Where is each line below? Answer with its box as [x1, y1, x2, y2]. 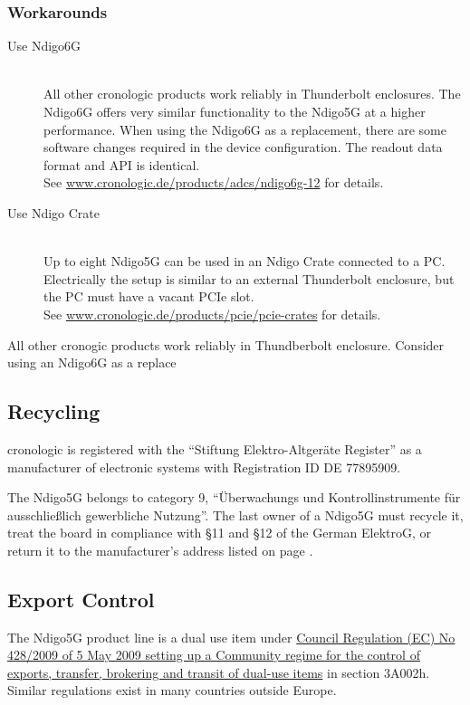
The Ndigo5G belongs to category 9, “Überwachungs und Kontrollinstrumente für [7, 488, 461, 507]
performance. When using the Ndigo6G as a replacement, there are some [43, 119, 446, 138]
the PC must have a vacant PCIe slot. [43, 287, 254, 306]
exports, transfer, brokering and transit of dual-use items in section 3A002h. [7, 662, 430, 681]
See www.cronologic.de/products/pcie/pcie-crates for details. [43, 304, 381, 323]
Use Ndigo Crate [7, 203, 100, 222]
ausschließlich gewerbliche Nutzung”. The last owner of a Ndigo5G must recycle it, [7, 505, 464, 524]
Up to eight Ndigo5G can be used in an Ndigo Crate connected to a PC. [43, 252, 446, 271]
